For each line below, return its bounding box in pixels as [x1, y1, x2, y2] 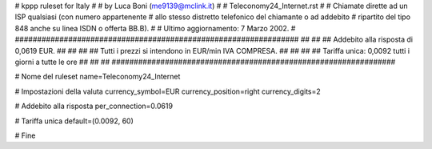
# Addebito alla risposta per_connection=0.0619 [14, 101, 174, 111]
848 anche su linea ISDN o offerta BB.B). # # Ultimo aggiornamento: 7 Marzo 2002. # [14, 23, 296, 33]
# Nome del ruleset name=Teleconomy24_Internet [14, 72, 181, 82]
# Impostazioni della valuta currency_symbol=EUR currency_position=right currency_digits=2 [14, 87, 322, 96]
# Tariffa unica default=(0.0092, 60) [14, 116, 134, 126]
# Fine [14, 131, 36, 140]
